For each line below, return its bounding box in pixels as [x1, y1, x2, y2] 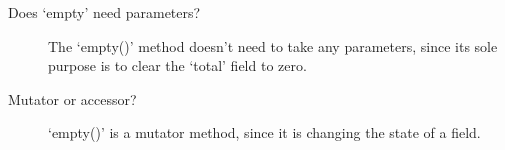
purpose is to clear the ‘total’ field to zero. [48, 55, 307, 76]
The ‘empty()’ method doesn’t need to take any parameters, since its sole [48, 35, 498, 56]
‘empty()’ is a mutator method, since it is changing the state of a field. [48, 122, 481, 143]
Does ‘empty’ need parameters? [8, 2, 201, 22]
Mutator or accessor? [8, 88, 137, 109]
